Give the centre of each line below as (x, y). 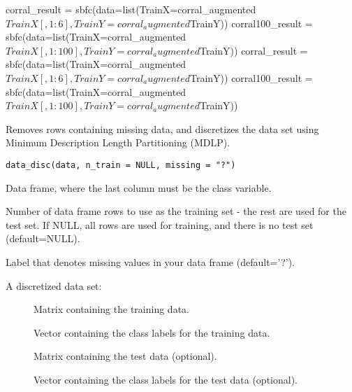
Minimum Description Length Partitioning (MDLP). (118, 142)
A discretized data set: (54, 285)
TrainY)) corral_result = (254, 50)
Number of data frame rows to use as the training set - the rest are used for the (176, 211)
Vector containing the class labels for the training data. (152, 332)
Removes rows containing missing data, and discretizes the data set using (162, 128)
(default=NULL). (43, 238)
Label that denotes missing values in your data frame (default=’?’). (150, 261)
